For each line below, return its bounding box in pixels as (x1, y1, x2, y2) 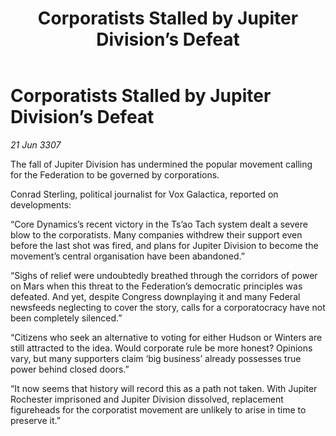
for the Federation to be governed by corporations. (10, 168, 220, 181)
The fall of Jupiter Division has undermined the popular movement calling (10, 158, 313, 170)
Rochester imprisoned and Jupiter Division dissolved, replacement (10, 393, 284, 405)
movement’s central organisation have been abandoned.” (10, 250, 245, 262)
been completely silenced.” (10, 312, 123, 324)
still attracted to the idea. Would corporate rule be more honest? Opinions (10, 342, 313, 354)
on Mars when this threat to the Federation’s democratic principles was (10, 280, 303, 292)
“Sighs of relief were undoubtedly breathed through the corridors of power (10, 269, 318, 281)
